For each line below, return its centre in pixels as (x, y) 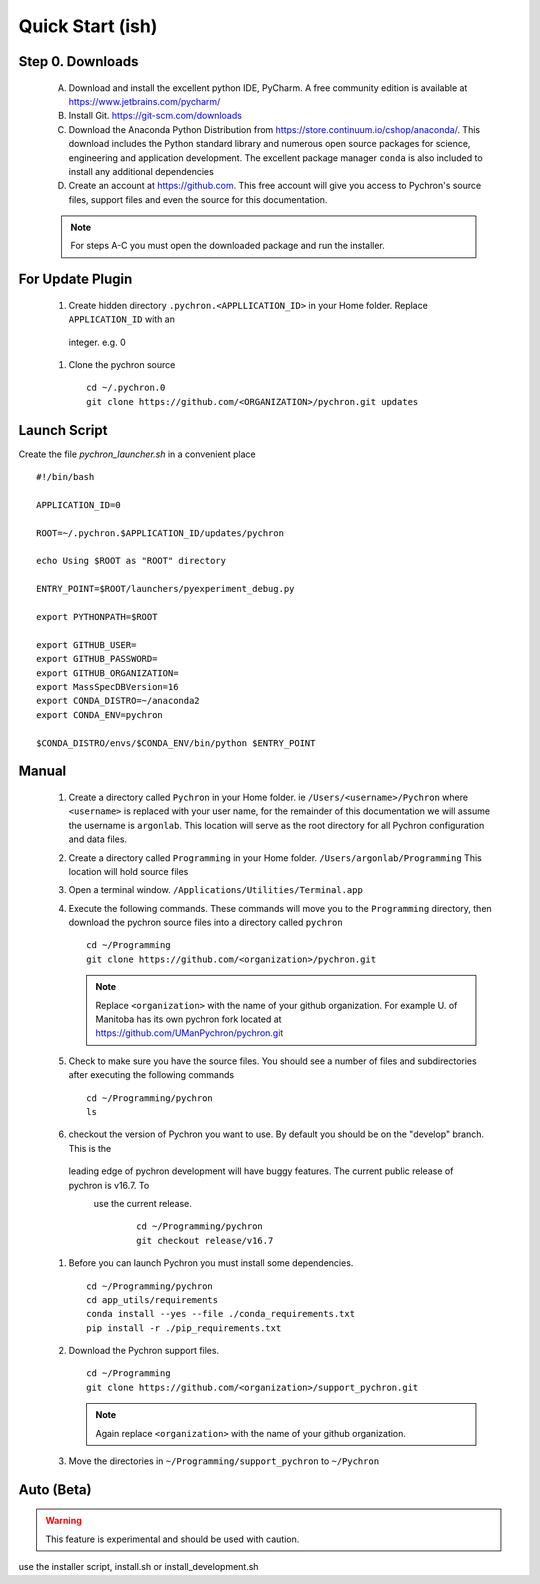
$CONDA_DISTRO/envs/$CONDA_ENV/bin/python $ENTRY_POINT (176, 743)
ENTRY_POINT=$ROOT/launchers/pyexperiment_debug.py (165, 589)
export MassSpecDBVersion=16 (107, 686)
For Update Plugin (75, 279)
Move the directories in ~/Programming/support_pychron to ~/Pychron (224, 1461)
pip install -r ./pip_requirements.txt (184, 1328)
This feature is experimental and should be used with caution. (172, 1539)
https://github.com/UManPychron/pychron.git (189, 1033)
